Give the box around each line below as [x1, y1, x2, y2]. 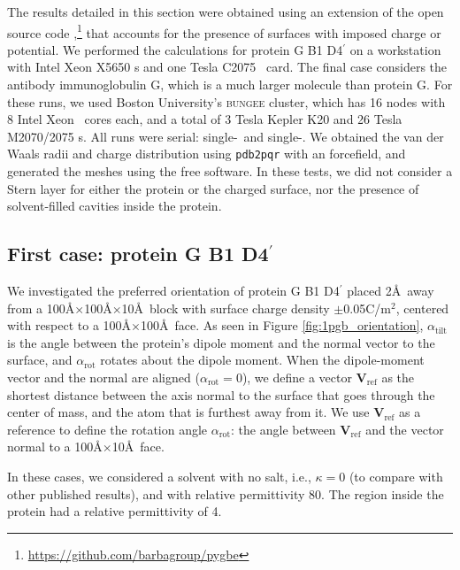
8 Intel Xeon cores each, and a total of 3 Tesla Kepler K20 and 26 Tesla [7, 110, 402, 128]
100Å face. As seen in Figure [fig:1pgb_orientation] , [141, 316, 424, 335]
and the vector [365, 420, 444, 438]
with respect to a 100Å [7, 316, 132, 335]
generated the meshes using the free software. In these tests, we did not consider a [7, 162, 453, 181]
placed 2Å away [347, 281, 434, 300]
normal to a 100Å [7, 437, 103, 456]
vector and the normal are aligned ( [7, 368, 200, 387]
